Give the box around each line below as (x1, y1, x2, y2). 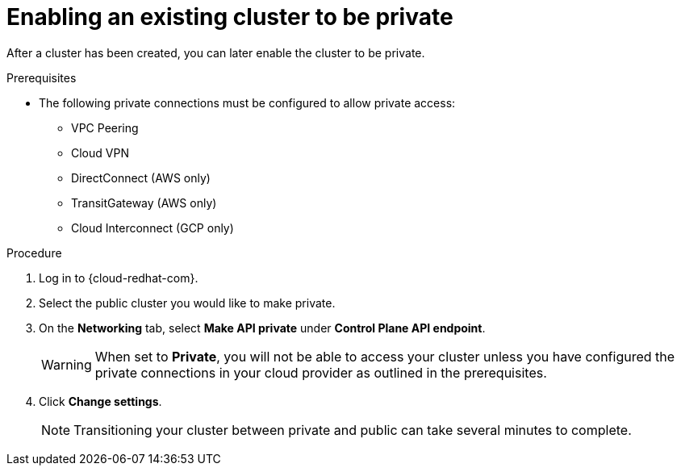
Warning (41, 356, 92, 373)
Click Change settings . (39, 394, 162, 408)
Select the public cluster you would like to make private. (39, 295, 336, 310)
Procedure (6, 245, 62, 260)
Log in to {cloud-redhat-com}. (39, 270, 198, 285)
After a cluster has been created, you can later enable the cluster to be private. (6, 45, 425, 60)
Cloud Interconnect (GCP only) (71, 220, 234, 235)
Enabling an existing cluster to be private (6, 3, 453, 31)
